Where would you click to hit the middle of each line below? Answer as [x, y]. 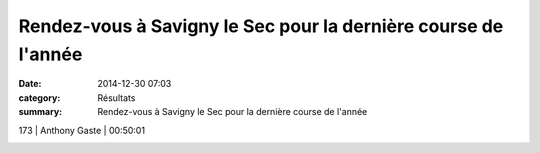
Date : [30, 84]
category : [39, 97]
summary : [40, 112]
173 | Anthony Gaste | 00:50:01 [81, 130]
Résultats [116, 97]
